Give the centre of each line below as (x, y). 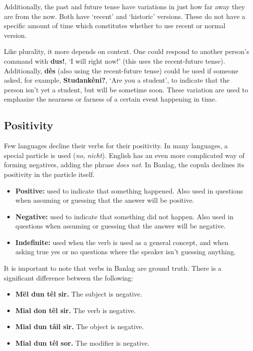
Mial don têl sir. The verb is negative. (76, 310)
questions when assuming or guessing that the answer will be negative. (120, 226)
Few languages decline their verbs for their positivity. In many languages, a (116, 146)
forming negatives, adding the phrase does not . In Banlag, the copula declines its (124, 165)
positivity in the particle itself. (49, 174)
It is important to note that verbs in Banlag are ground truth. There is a (113, 268)
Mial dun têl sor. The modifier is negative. (82, 343)
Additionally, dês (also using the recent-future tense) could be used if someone (121, 70)
